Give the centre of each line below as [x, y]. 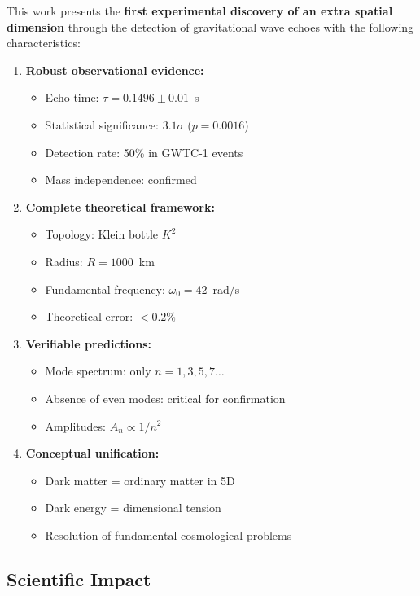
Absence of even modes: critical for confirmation [165, 398]
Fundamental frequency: [105, 289]
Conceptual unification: [92, 453]
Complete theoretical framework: [120, 206]
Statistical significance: [102, 124]
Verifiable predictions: [89, 343]
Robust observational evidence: [115, 70]
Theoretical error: [89, 316]
